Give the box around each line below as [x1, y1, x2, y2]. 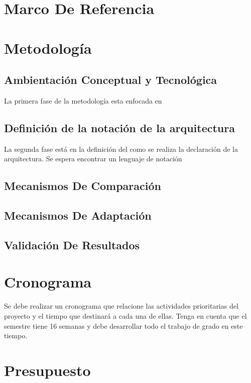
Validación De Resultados [4, 237, 140, 252]
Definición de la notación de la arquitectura [4, 120, 235, 135]
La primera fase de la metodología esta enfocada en [4, 95, 162, 106]
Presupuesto [4, 359, 91, 380]
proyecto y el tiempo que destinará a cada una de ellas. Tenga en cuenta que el [4, 311, 247, 321]
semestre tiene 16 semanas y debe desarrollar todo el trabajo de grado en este [4, 320, 243, 331]
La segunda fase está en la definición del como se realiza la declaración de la [4, 143, 238, 154]
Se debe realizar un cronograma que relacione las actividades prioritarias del [4, 301, 238, 311]
